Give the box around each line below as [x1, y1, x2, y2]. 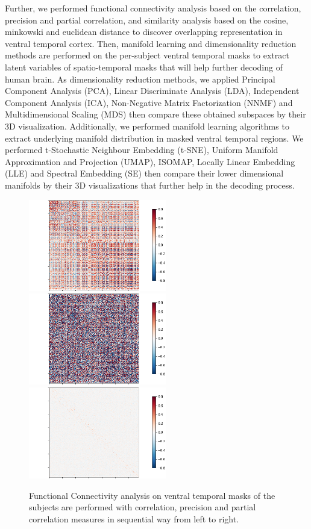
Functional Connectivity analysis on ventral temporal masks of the [29, 489, 275, 501]
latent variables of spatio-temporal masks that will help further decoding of [5, 60, 283, 73]
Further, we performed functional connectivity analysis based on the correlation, [5, 2, 301, 14]
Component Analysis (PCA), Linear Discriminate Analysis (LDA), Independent [5, 84, 300, 97]
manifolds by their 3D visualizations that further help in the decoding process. [5, 178, 295, 191]
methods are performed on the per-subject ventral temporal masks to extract [5, 49, 289, 61]
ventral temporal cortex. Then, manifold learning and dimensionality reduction [5, 37, 297, 49]
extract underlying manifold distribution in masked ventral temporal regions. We [5, 131, 304, 144]
